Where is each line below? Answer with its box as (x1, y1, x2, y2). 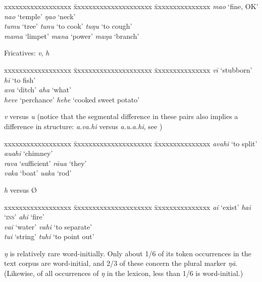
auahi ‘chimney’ (4, 148, 53, 158)
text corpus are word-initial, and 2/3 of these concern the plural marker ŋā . (4, 258, 238, 268)
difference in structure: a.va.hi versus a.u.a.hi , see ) (4, 121, 163, 131)
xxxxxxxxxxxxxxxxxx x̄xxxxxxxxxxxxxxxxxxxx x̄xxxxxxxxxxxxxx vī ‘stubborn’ (4, 64, 252, 75)
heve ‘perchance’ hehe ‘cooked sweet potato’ (4, 94, 140, 104)
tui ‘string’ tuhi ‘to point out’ (4, 231, 94, 242)
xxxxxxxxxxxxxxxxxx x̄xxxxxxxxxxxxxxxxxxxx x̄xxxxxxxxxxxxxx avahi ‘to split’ (4, 138, 257, 148)
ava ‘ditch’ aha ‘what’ (4, 84, 71, 95)
